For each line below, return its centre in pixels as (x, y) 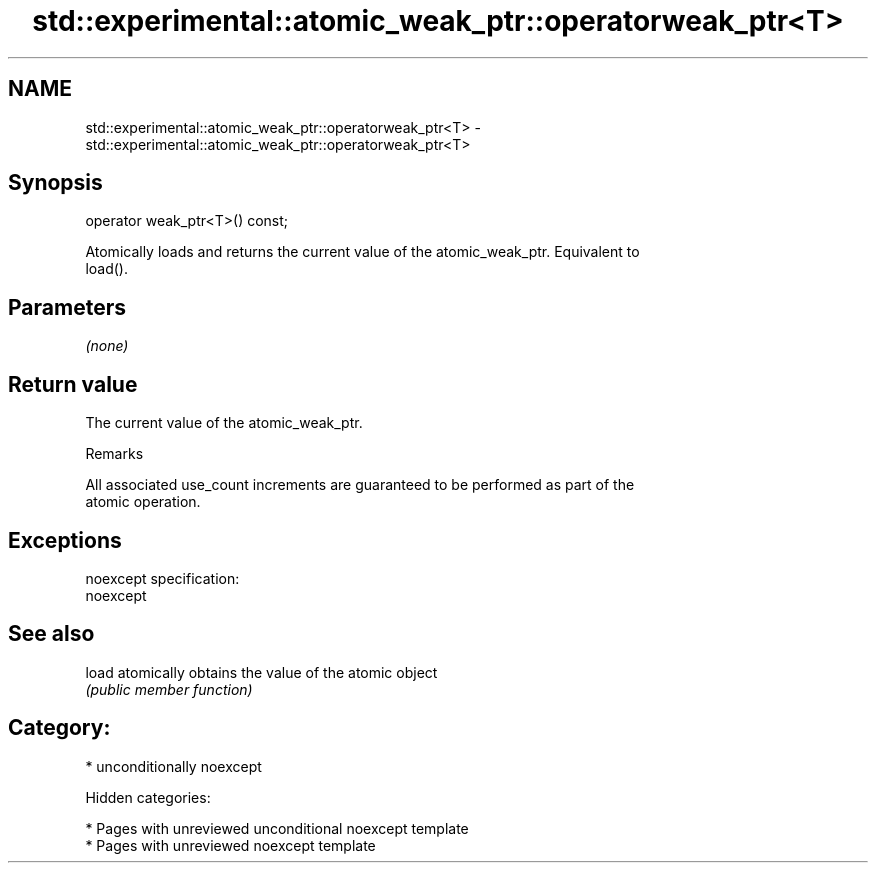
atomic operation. (143, 502)
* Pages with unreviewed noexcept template (230, 845)
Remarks (114, 454)
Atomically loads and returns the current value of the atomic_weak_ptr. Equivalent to (362, 252)
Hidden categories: (148, 797)
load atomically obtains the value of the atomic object (261, 672)
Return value (73, 384)
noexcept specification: (162, 578)
